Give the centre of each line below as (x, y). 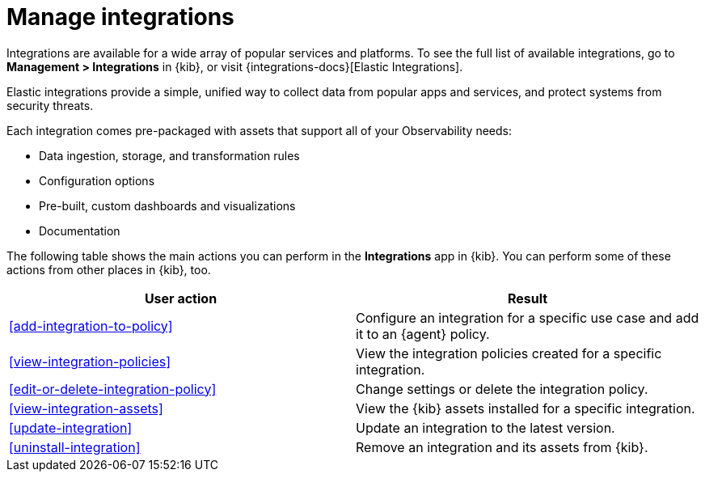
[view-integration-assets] (86, 408)
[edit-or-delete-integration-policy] (113, 389)
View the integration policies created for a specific (509, 353)
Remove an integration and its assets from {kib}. (502, 447)
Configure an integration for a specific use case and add (528, 317)
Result (528, 298)
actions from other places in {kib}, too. (109, 269)
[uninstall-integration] (75, 447)
